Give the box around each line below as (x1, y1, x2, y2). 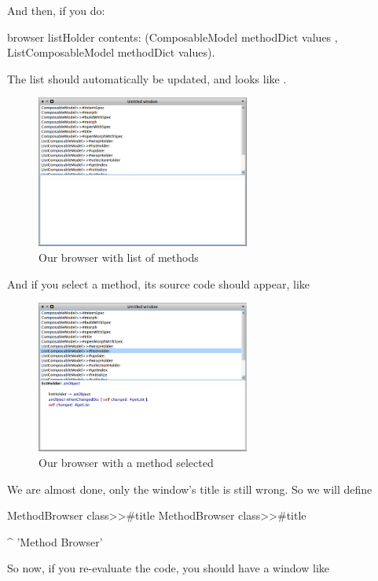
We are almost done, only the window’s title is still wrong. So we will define (7, 480, 372, 497)
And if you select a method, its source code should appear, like (7, 275, 310, 292)
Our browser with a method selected (39, 454, 214, 470)
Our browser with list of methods (39, 248, 199, 265)
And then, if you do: (7, 2, 105, 18)
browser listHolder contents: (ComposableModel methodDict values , (7, 28, 338, 45)
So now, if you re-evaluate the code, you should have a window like (7, 560, 329, 576)
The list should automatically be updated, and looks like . (7, 70, 287, 86)
